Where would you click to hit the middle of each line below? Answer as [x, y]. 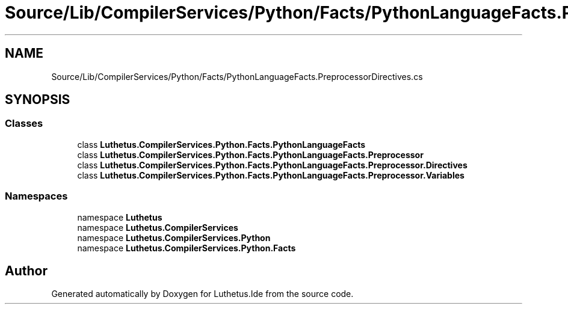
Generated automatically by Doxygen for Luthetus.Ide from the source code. [202, 294]
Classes [24, 124]
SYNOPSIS [38, 100]
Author [26, 271]
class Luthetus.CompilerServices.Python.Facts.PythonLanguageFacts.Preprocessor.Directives [272, 165]
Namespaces [36, 196]
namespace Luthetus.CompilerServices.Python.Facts [187, 248]
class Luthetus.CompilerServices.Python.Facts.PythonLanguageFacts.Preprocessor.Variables [271, 175]
